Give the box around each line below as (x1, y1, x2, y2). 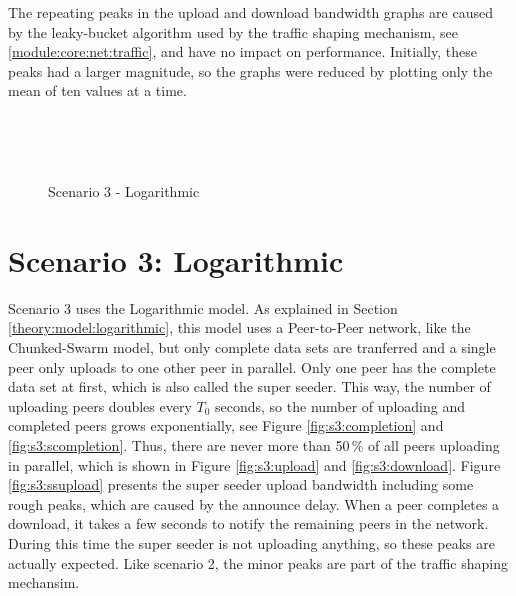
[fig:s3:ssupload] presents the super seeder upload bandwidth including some (8, 474, 474, 495)
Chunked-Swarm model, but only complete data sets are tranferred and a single (8, 337, 496, 358)
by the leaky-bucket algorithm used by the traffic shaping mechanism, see (8, 21, 458, 42)
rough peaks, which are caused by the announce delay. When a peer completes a (8, 493, 500, 514)
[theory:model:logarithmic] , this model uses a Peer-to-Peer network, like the (8, 317, 471, 338)
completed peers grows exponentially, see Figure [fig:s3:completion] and (8, 415, 444, 436)
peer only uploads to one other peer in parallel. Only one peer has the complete (8, 356, 496, 377)
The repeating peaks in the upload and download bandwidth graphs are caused (8, 2, 493, 22)
